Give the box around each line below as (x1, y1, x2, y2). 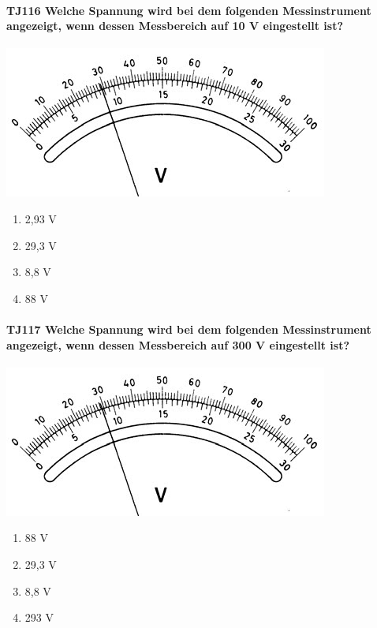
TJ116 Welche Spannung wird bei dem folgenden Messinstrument (6, 2, 371, 18)
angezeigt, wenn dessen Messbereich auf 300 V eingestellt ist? (6, 336, 350, 353)
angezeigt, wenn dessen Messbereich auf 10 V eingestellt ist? (6, 17, 343, 34)
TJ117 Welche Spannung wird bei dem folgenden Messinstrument (6, 320, 371, 337)
